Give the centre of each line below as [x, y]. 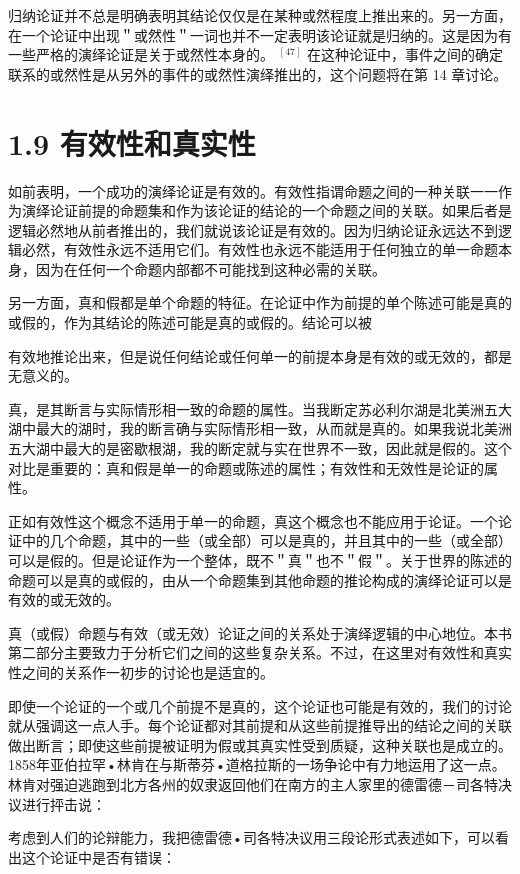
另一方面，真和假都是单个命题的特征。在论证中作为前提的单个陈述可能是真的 [260, 302]
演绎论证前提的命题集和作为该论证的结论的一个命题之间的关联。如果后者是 [266, 210]
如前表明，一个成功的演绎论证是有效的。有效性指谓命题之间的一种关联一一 [253, 190]
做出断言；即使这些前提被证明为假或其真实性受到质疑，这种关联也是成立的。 [260, 744]
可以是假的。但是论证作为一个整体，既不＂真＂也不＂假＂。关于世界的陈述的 [260, 560]
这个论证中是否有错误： [98, 856]
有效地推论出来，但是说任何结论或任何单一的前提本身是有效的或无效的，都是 [260, 355]
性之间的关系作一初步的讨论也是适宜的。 [141, 671]
